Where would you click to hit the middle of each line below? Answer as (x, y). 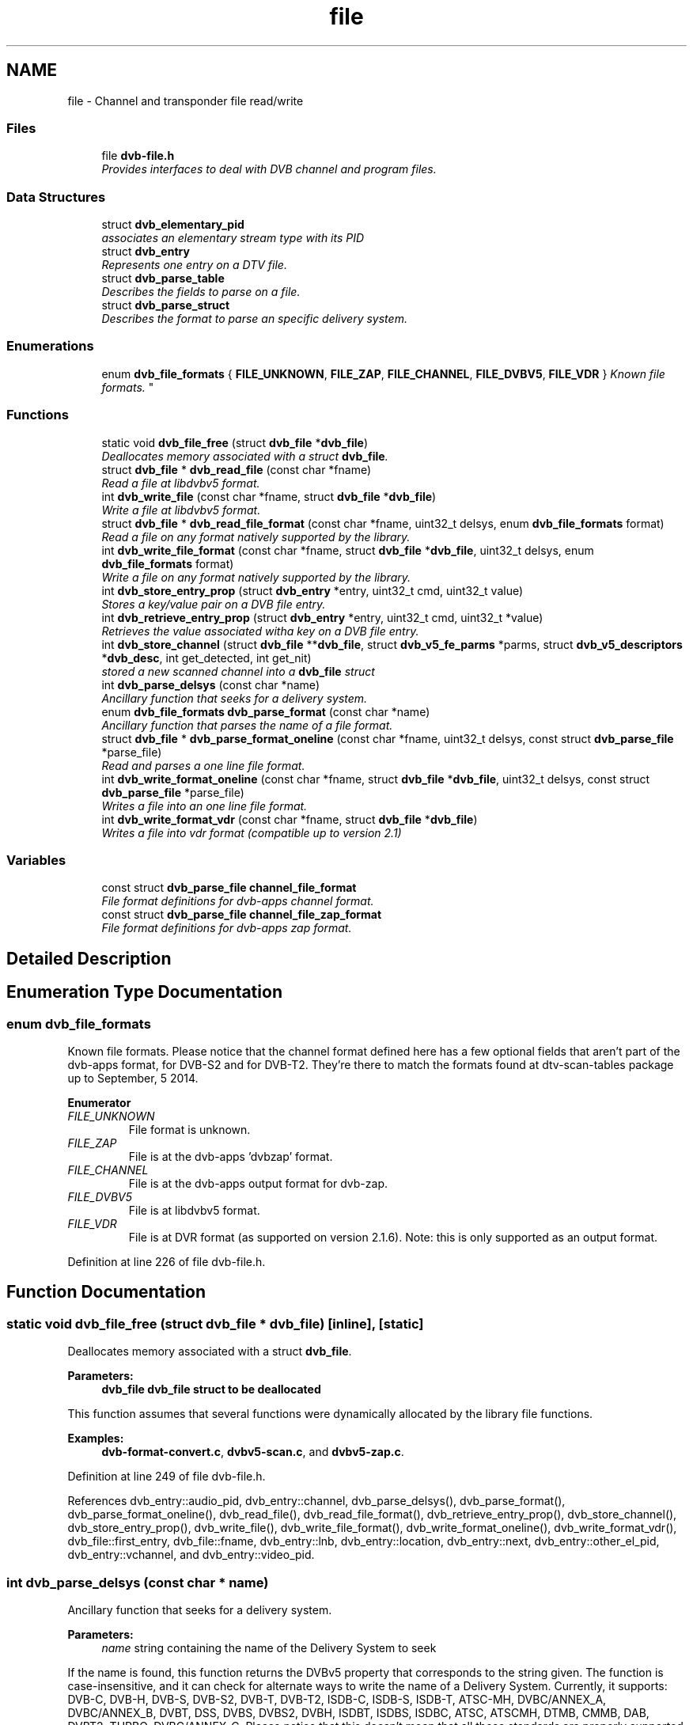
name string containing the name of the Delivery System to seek (269, 1647)
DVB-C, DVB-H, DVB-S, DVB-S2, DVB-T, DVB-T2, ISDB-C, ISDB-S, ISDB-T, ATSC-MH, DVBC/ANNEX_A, (337, 1699)
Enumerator (99, 1102)
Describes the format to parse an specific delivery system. (254, 319)
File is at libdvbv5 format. (194, 1210)
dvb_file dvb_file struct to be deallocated (211, 1389)
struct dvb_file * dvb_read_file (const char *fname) (237, 469)
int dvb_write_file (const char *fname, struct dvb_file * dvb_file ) (269, 496)
